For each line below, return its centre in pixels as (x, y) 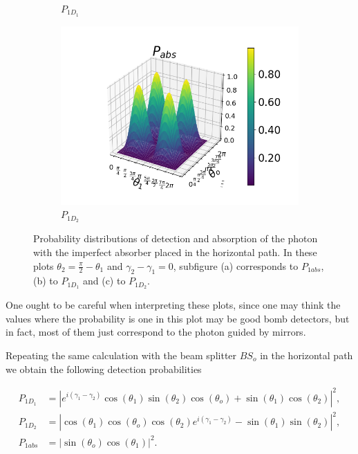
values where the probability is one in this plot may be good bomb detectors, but (178, 318)
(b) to (46, 281)
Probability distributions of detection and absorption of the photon (176, 238)
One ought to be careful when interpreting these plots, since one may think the (173, 305)
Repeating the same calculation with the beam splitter (121, 355)
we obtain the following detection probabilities (104, 369)
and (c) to (104, 281)
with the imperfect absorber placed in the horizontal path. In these (175, 252)
